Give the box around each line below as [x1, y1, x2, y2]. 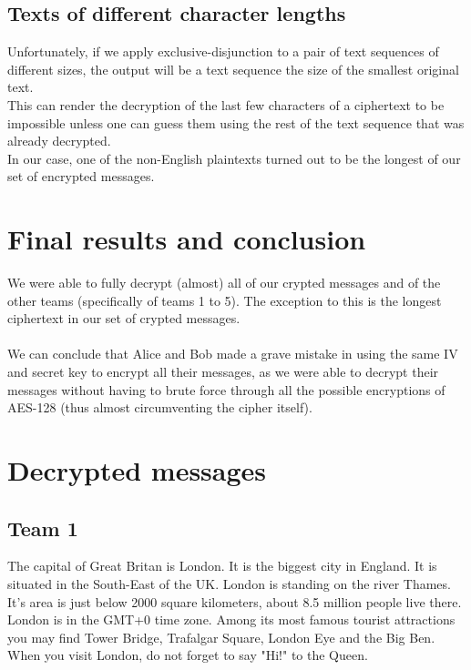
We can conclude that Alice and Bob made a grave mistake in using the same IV [7, 344, 458, 363]
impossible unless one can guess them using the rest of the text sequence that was [7, 113, 465, 132]
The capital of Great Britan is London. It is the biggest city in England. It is [7, 556, 437, 575]
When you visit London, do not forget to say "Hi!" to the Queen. [7, 645, 368, 665]
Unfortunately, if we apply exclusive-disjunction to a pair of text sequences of [7, 42, 439, 61]
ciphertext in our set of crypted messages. [7, 309, 241, 328]
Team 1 [7, 513, 78, 542]
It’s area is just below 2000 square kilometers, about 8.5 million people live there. [7, 592, 462, 611]
